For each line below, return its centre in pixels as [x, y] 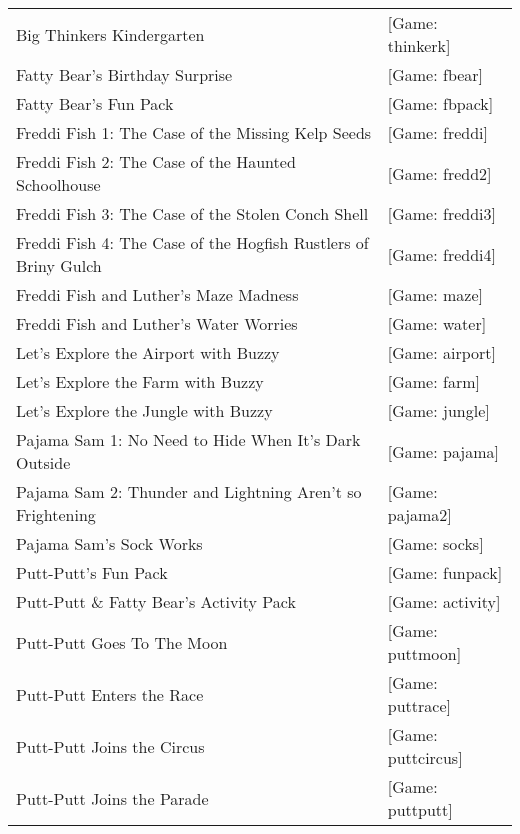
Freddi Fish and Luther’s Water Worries [157, 323]
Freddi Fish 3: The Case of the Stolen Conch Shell [192, 213]
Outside [43, 462]
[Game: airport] [442, 352]
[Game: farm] [433, 381]
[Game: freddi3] [441, 213]
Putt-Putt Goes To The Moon [122, 642]
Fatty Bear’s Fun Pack [95, 103]
